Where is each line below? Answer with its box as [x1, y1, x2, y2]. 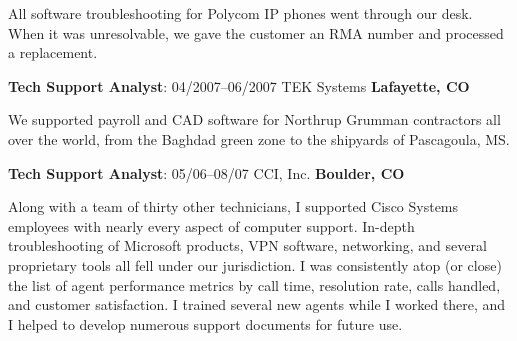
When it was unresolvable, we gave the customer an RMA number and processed [8, 22, 504, 43]
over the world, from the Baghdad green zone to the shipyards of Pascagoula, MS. [8, 128, 510, 149]
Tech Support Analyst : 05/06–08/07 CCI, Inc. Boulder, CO [8, 162, 405, 183]
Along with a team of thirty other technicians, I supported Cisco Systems [8, 196, 459, 217]
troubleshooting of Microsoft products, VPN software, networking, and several [8, 235, 487, 256]
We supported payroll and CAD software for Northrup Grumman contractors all [8, 109, 501, 130]
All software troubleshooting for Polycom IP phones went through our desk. [8, 3, 473, 23]
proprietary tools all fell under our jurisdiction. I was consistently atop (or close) [8, 254, 502, 275]
